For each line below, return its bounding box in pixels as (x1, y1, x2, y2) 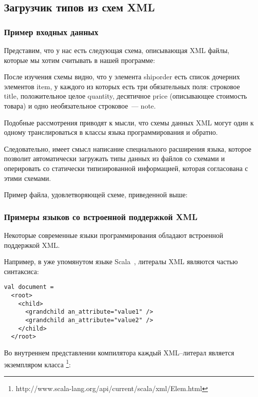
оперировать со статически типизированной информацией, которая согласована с (4, 163, 248, 173)
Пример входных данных (4, 25, 99, 38)
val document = (4, 284, 54, 291)
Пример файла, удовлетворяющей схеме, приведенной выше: (4, 189, 188, 200)
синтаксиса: (4, 266, 39, 276)
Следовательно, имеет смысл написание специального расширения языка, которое (4, 143, 252, 154)
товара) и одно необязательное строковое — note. (4, 100, 156, 111)
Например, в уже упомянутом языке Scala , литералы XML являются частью (4, 256, 238, 267)
